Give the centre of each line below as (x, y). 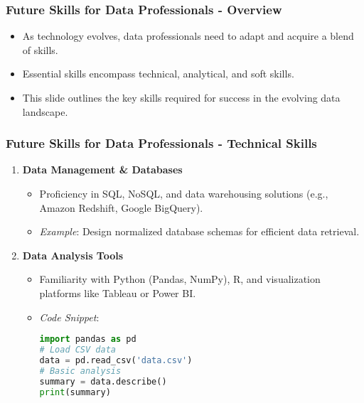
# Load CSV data (77, 350)
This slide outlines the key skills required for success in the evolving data (181, 97)
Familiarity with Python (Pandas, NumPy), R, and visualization (180, 279)
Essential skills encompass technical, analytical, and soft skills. (158, 74)
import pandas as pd (88, 339)
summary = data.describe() (103, 381)
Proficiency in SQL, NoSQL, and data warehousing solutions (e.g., (184, 193)
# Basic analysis (80, 371)
